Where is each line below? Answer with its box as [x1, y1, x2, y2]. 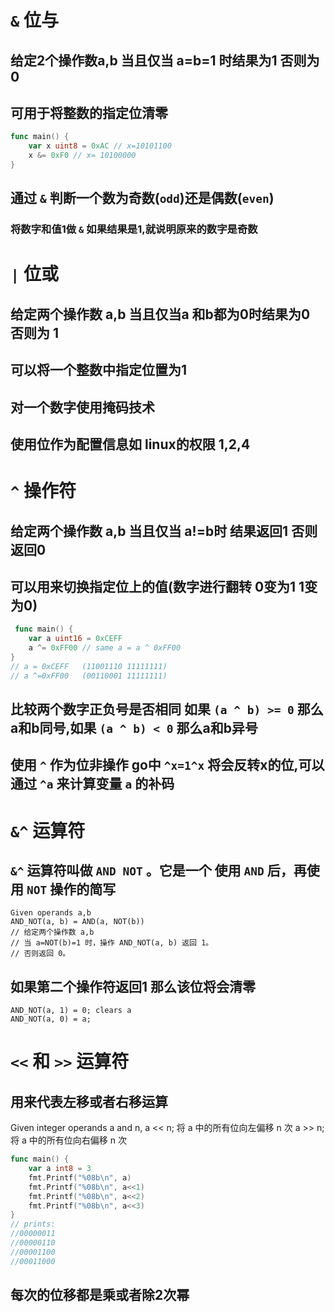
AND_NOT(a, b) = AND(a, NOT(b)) [10, 917, 145, 927]
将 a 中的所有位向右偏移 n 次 [10, 1134, 127, 1146]
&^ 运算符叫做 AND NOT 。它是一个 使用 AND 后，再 [10, 862, 307, 879]
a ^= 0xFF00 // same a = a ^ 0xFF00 [28, 643, 182, 653]
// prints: [10, 1219, 56, 1230]
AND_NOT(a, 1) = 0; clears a [10, 1006, 132, 1016]
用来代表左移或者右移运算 [10, 1093, 168, 1110]
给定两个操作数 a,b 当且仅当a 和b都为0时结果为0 [10, 306, 311, 323]
